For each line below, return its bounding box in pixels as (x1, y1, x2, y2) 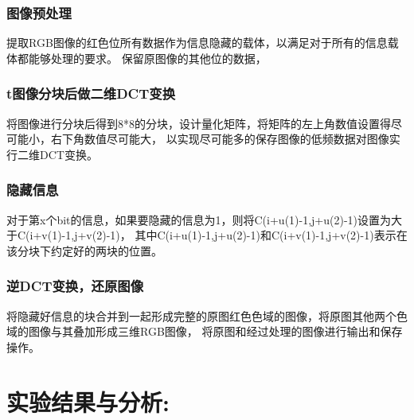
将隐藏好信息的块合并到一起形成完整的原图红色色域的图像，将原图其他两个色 (6, 307, 408, 324)
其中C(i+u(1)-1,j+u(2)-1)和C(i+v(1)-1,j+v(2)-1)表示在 (135, 227, 408, 243)
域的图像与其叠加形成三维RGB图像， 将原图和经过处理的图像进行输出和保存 (6, 323, 403, 340)
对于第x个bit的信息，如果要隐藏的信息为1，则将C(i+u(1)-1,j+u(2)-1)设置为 (6, 211, 392, 227)
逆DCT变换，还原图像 (6, 276, 143, 296)
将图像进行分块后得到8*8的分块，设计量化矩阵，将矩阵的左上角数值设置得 (6, 115, 391, 131)
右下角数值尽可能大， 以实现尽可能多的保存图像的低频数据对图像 (50, 130, 389, 147)
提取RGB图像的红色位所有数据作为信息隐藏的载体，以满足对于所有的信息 (6, 34, 388, 51)
